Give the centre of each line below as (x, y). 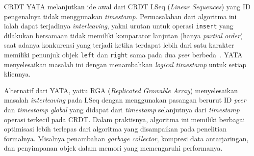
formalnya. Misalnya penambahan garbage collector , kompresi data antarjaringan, (126, 138)
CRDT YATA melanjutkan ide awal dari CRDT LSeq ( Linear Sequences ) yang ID (127, 6)
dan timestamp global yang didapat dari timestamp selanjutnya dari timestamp (122, 110)
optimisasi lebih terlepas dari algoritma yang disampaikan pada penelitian (115, 129)
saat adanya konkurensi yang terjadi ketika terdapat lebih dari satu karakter (119, 45)
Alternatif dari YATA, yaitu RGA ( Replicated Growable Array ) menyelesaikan (121, 90)
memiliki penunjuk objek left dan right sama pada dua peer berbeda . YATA (123, 55)
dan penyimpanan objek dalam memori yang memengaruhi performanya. (113, 148)
